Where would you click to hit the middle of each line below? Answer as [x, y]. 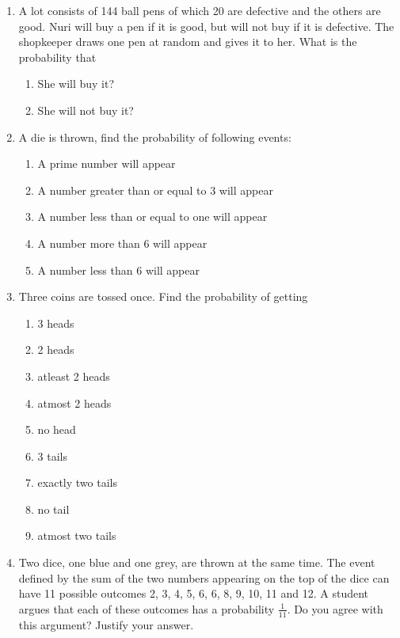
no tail [53, 509]
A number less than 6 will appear [118, 270]
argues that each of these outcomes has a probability [147, 608]
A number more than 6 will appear [122, 243]
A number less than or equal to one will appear [152, 216]
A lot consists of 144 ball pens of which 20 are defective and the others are [200, 10]
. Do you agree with [335, 608]
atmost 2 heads [74, 403]
